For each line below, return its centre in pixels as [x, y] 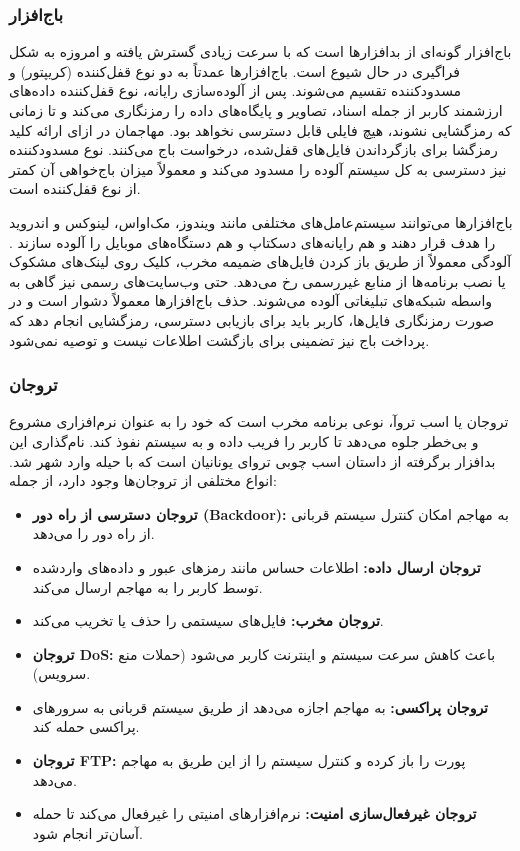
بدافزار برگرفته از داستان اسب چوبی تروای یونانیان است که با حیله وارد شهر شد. [252, 460]
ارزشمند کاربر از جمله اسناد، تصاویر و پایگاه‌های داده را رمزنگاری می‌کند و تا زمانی [256, 110]
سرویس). [61, 673]
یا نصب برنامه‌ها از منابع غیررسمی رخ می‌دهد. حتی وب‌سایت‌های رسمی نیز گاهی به [257, 280]
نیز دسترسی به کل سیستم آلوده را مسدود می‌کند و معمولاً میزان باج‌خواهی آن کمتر [258, 168]
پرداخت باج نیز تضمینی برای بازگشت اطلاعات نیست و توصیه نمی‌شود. [219, 339]
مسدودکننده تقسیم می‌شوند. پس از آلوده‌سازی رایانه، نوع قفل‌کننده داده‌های [235, 90]
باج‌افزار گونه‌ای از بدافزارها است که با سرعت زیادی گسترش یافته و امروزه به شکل [260, 51]
